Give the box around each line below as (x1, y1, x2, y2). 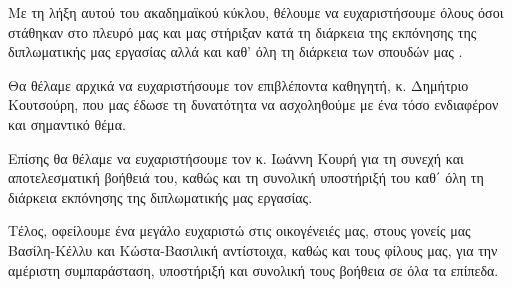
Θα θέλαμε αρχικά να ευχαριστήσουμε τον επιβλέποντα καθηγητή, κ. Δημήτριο (8, 74, 469, 95)
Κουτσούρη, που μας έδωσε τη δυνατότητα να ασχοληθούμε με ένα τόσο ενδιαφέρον (8, 94, 499, 115)
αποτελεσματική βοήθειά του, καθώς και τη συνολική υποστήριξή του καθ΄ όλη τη (8, 167, 484, 188)
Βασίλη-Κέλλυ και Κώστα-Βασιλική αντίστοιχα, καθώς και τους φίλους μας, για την (8, 239, 498, 260)
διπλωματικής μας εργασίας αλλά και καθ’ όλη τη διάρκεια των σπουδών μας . (8, 41, 463, 62)
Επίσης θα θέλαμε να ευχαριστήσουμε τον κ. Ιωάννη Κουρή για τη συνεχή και (8, 147, 464, 168)
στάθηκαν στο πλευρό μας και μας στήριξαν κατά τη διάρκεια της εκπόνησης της (8, 21, 477, 42)
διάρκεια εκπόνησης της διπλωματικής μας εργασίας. (8, 186, 313, 207)
